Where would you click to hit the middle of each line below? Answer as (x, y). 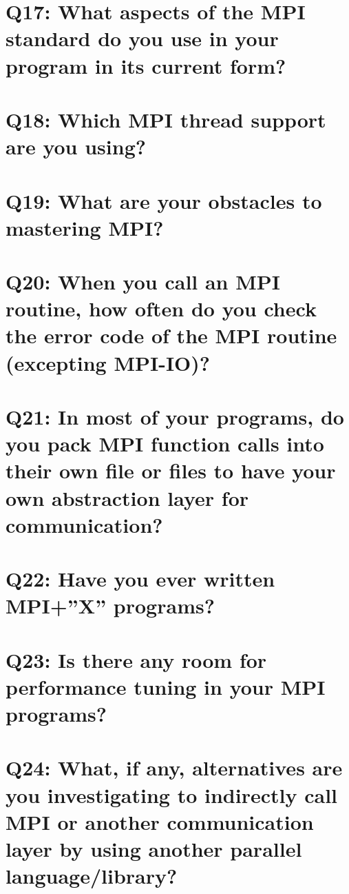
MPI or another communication (160, 821)
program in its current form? (146, 65)
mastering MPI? (85, 227)
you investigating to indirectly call (171, 794)
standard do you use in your (142, 38)
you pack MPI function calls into (165, 444)
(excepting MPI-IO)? (108, 362)
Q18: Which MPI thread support (166, 119)
